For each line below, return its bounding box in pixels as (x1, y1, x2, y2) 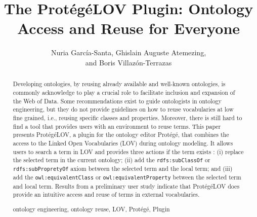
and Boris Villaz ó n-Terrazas (85, 57, 172, 67)
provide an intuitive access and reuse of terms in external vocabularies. (13, 190, 200, 199)
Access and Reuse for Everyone (17, 18, 240, 39)
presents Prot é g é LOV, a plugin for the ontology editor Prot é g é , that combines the (13, 130, 229, 139)
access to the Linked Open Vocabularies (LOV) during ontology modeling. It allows (13, 138, 233, 147)
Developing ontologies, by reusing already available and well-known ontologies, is (13, 80, 226, 88)
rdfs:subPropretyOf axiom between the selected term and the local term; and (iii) (13, 164, 233, 173)
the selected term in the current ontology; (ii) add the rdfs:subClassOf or (13, 156, 210, 164)
